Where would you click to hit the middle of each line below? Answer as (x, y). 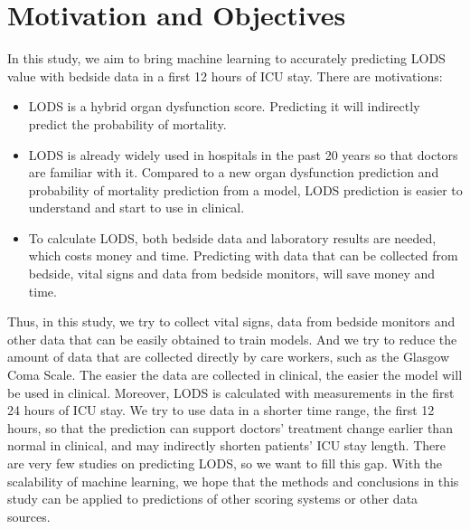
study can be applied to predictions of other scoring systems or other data (213, 499)
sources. (29, 516)
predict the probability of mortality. (127, 123)
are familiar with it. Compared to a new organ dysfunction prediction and (234, 172)
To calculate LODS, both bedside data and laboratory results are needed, (232, 237)
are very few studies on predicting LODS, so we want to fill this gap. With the (225, 463)
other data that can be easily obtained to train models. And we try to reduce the (232, 339)
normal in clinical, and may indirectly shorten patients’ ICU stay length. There (226, 445)
